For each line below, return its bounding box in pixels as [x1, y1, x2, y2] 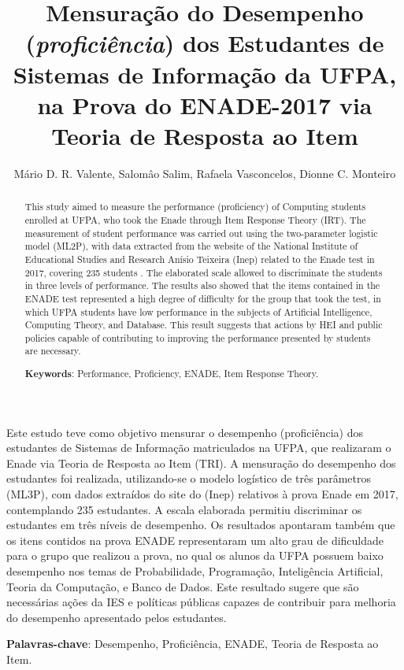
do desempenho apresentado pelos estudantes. [6, 609, 227, 625]
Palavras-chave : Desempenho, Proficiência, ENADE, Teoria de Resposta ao [6, 635, 379, 652]
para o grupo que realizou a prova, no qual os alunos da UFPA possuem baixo [6, 547, 384, 564]
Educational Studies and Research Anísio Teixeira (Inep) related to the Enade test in [24, 252, 375, 265]
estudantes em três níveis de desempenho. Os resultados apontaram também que [6, 516, 395, 533]
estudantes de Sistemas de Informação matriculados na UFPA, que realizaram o [6, 439, 391, 456]
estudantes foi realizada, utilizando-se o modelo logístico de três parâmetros [6, 470, 371, 487]
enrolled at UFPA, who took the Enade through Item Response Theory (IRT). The [24, 213, 366, 226]
